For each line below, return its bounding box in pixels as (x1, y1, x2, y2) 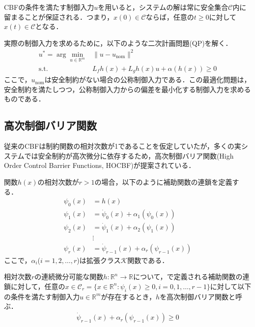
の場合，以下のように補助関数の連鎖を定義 (94, 176, 232, 187)
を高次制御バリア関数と (160, 291, 236, 301)
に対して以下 (210, 281, 252, 291)
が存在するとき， (101, 291, 156, 301)
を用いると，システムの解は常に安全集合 (98, 2, 228, 12)
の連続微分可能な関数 (34, 271, 104, 282)
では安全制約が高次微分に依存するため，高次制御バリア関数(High (24, 150, 234, 161)
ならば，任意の (145, 11, 194, 22)
